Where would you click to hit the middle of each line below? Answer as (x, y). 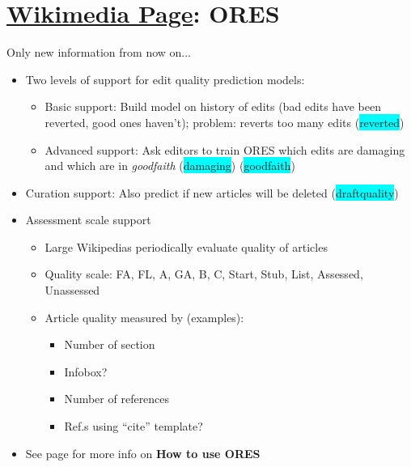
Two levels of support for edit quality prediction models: (165, 79)
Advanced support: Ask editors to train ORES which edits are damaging (225, 149)
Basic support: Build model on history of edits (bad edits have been (213, 106)
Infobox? (86, 371)
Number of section (110, 344)
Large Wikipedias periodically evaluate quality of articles (186, 246)
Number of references (117, 399)
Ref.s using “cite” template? (133, 426)
